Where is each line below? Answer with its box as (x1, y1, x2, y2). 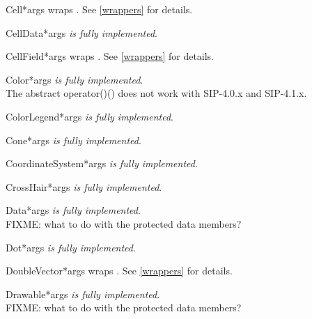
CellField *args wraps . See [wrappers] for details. (6, 49, 214, 63)
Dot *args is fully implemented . (6, 240, 136, 254)
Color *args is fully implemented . (6, 72, 143, 86)
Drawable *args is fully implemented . (6, 286, 160, 301)
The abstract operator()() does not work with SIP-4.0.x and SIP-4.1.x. (6, 86, 307, 100)
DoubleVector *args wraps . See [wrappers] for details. (6, 263, 233, 278)
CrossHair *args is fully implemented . (6, 179, 162, 194)
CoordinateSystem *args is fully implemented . (6, 156, 198, 171)
